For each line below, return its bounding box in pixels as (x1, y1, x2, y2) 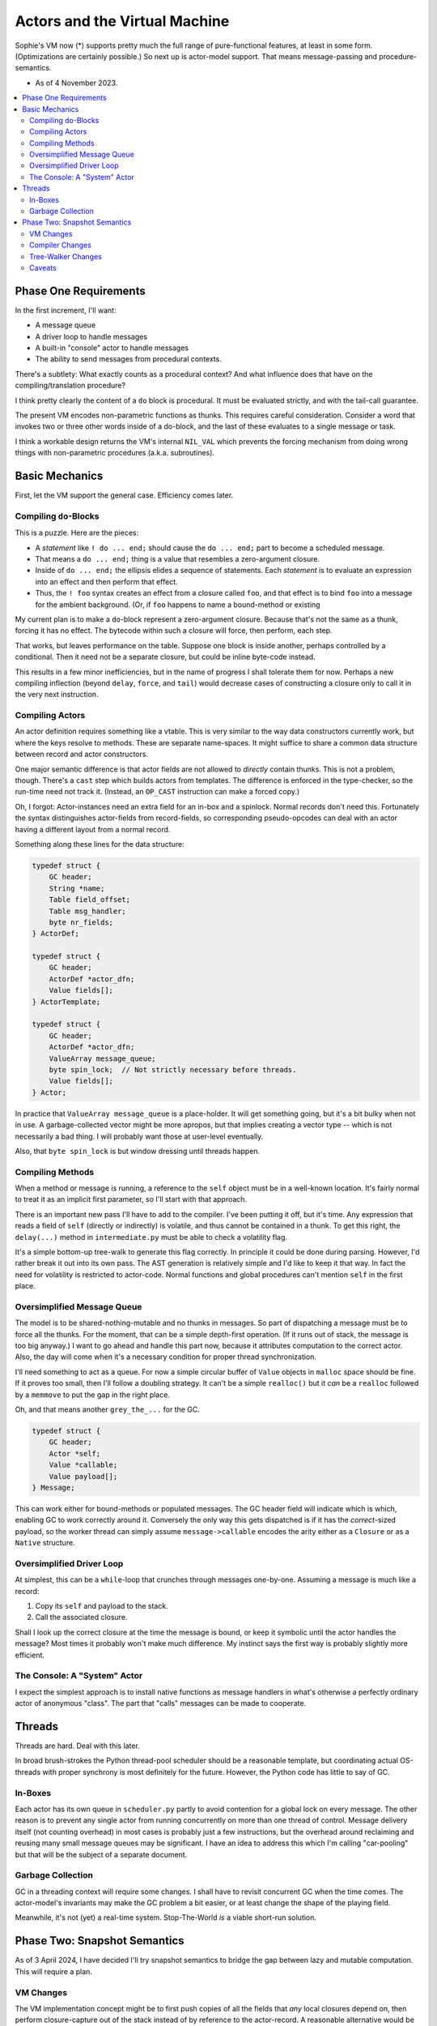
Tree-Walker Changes (29, 251, 103, 261)
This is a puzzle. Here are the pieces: (15, 528, 139, 538)
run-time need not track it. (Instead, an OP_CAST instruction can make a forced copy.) (15, 787, 300, 797)
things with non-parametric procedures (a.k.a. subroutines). (15, 448, 214, 458)
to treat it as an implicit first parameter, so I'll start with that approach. (15, 1195, 247, 1204)
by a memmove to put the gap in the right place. (15, 1390, 170, 1400)
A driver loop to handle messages (35, 331, 148, 341)
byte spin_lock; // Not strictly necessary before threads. (49, 1065, 297, 1074)
